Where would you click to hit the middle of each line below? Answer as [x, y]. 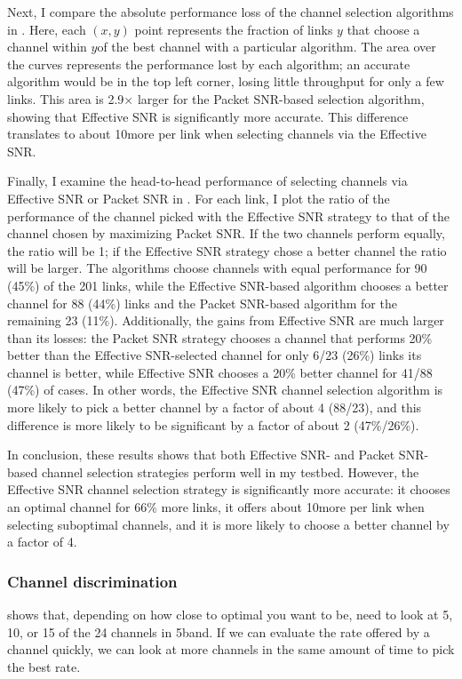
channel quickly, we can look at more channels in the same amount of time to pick [231, 649]
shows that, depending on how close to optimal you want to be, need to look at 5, [230, 615]
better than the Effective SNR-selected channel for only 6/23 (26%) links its [215, 355]
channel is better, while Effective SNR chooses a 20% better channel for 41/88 [220, 372]
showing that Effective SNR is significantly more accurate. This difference [208, 116]
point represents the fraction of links [234, 29]
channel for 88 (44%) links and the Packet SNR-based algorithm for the [202, 303]
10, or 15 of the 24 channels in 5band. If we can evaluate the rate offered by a [219, 631]
